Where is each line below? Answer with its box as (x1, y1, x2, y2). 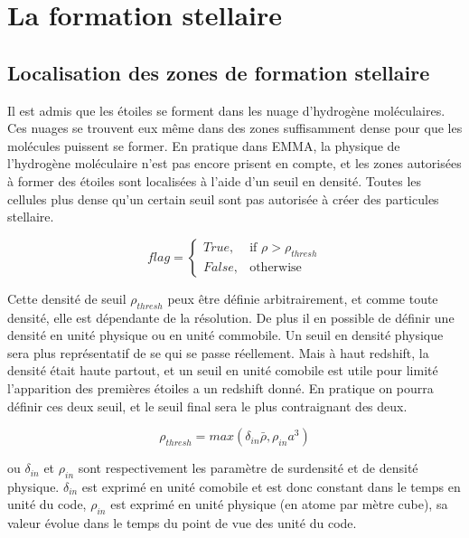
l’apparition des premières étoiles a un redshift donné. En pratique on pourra (7, 378, 434, 397)
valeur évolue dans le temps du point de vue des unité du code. (7, 514, 357, 533)
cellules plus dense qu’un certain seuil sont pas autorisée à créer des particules (7, 189, 439, 208)
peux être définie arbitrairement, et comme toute (167, 288, 438, 307)
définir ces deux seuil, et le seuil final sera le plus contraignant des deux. (7, 396, 408, 415)
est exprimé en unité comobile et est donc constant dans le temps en (81, 477, 461, 496)
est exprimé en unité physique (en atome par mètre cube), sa (110, 495, 448, 514)
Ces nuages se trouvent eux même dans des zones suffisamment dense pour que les (7, 118, 463, 137)
